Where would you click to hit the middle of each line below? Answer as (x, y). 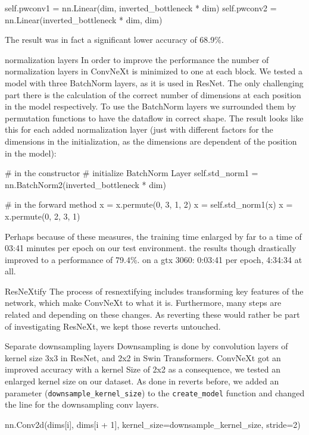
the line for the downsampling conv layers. (82, 404)
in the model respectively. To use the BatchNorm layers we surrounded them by (151, 106)
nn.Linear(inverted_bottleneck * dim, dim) (84, 19)
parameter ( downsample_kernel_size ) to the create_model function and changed (155, 392)
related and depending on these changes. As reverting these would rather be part (152, 314)
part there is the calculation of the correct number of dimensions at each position (153, 94)
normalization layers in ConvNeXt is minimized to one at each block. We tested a (154, 71)
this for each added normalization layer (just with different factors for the (139, 129)
